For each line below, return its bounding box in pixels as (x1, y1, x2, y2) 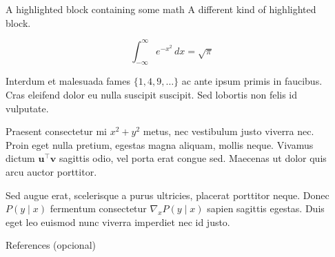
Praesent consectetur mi (6, 124, 108, 138)
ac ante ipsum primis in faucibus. (181, 74, 323, 88)
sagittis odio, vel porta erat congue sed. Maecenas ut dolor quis (59, 151, 327, 165)
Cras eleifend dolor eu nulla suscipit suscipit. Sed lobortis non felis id (6, 88, 298, 102)
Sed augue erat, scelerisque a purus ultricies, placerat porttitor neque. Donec (6, 187, 329, 202)
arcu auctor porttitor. (6, 165, 97, 179)
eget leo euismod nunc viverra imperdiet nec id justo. (6, 214, 230, 229)
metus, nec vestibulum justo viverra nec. (143, 124, 314, 138)
